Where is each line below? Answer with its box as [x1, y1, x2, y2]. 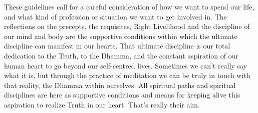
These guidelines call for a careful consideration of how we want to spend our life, [4, 1, 254, 11]
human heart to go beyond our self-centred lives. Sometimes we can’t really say [4, 60, 247, 70]
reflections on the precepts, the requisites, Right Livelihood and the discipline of [4, 21, 250, 31]
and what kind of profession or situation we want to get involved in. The [4, 11, 227, 21]
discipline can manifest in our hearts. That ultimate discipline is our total [4, 40, 230, 51]
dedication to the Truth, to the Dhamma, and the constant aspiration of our [4, 50, 238, 60]
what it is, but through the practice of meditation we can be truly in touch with [4, 70, 250, 80]
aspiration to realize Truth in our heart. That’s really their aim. [4, 99, 200, 109]
